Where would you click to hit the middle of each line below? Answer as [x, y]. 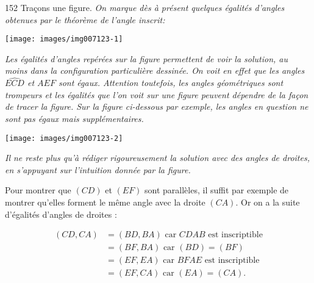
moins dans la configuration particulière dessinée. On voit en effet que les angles [155, 70]
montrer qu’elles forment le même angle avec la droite [105, 202]
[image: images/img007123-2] [64, 138]
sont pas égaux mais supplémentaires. [74, 119]
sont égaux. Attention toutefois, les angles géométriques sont [171, 83]
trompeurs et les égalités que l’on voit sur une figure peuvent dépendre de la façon [157, 94]
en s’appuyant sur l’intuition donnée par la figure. [98, 169]
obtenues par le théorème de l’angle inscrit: [85, 19]
